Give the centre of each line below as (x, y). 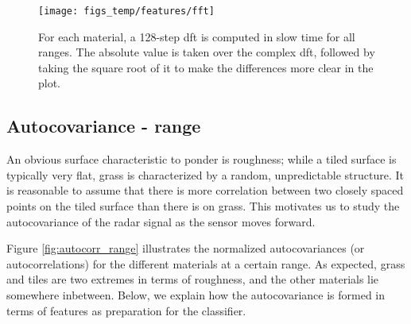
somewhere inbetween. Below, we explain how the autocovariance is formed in (196, 294)
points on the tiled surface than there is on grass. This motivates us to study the (203, 206)
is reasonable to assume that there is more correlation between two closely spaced (205, 190)
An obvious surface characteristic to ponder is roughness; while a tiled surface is (202, 159)
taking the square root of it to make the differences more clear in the (206, 67)
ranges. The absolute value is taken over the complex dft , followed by (207, 52)
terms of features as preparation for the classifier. (126, 310)
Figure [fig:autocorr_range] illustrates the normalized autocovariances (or (186, 248)
